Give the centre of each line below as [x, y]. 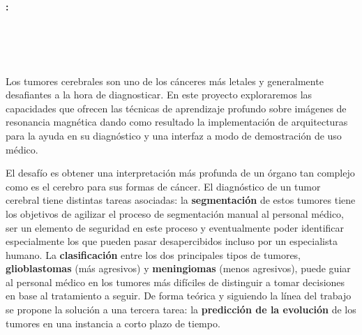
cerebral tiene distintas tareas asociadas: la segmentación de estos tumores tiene [181, 200]
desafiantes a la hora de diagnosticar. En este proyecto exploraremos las [159, 95]
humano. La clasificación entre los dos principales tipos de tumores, [153, 254]
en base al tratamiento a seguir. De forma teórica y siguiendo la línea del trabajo [179, 296]
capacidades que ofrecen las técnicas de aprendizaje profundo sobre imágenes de [176, 108]
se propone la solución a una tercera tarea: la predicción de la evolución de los [181, 310]
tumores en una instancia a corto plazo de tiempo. [113, 323]
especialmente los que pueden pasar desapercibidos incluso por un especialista [172, 241]
